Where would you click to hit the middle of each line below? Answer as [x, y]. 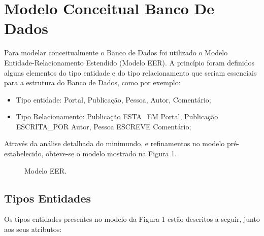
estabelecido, [24, 154]
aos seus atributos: [33, 229]
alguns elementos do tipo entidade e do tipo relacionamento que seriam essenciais [130, 72]
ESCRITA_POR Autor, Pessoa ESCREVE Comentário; [104, 126]
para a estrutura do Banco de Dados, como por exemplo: [92, 82]
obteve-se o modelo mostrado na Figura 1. [111, 154]
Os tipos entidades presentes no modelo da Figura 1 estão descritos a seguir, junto [132, 219]
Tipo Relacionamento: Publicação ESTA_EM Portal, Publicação [117, 116]
